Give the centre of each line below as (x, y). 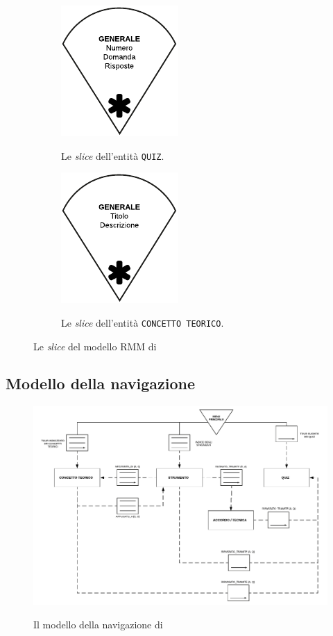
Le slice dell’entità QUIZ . (113, 155)
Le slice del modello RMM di (95, 346)
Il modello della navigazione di (98, 624)
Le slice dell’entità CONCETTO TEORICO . (143, 322)
